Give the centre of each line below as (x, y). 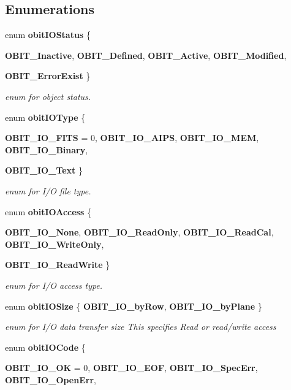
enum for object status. (48, 96)
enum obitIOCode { (45, 347)
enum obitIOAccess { (48, 211)
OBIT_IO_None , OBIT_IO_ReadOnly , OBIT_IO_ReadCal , (139, 232)
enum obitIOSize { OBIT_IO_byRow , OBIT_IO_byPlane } (134, 306)
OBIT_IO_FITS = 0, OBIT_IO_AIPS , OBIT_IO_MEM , (132, 138)
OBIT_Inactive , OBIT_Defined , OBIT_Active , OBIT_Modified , (146, 55)
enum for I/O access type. (54, 285)
